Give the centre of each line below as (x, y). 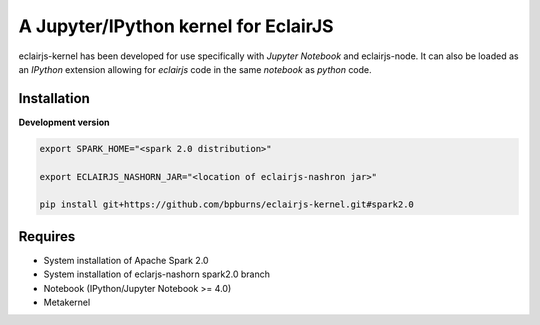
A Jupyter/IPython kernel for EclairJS (176, 26)
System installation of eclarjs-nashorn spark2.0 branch (156, 274)
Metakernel (67, 302)
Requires (47, 236)
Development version (64, 122)
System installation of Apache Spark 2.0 (126, 260)
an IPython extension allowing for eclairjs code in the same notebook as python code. (195, 69)
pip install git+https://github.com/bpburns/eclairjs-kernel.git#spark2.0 (227, 204)
